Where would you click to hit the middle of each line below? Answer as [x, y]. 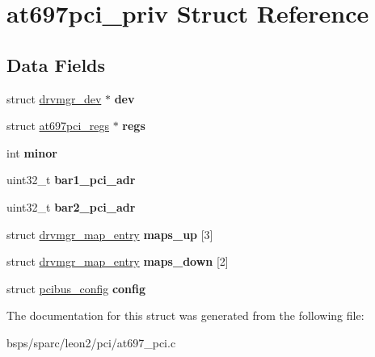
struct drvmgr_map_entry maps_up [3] [110, 234]
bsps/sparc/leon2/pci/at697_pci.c [91, 342]
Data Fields [56, 64]
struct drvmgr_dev [54, 98]
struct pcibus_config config [76, 288]
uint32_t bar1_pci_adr [71, 180]
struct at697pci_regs [58, 126]
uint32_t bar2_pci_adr [71, 206]
